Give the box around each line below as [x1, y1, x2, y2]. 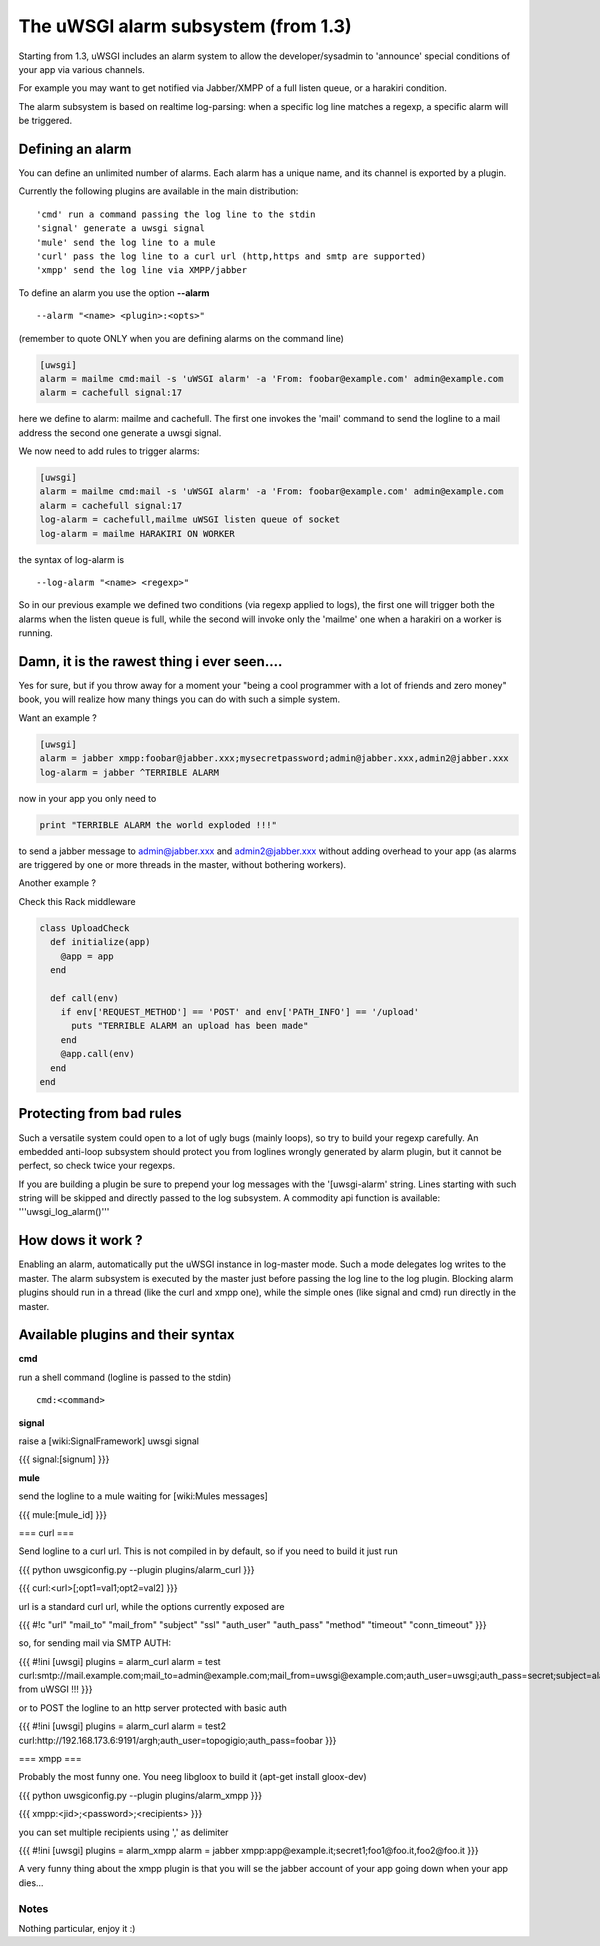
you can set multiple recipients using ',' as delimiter [18, 1826, 229, 1838]
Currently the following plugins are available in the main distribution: [18, 185, 299, 197]
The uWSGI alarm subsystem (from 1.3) [18, 15, 352, 37]
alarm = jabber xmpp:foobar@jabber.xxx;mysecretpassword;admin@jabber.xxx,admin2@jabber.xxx [39, 753, 509, 764]
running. [18, 627, 54, 639]
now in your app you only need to [18, 792, 157, 804]
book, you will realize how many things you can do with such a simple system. [18, 693, 340, 705]
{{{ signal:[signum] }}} [18, 1453, 110, 1465]
